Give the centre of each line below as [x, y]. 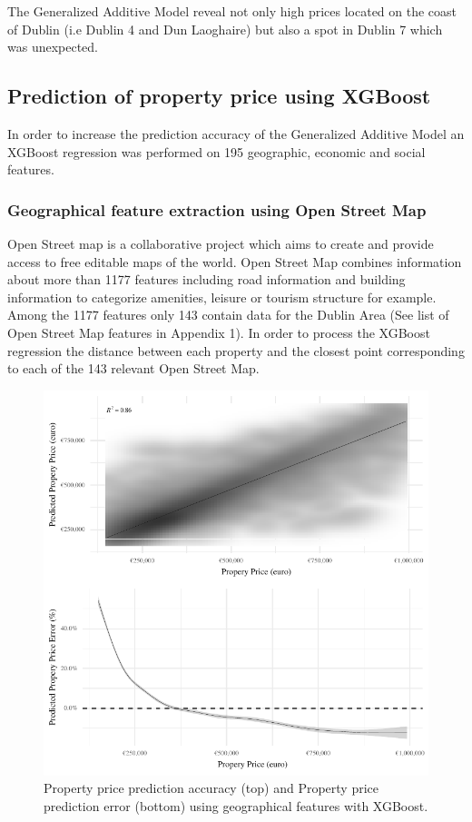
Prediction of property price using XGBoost [219, 96]
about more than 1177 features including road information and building [206, 279]
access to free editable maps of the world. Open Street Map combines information [235, 261]
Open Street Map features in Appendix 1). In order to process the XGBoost [219, 332]
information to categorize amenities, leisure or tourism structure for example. [222, 297]
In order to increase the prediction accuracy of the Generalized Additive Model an [236, 133]
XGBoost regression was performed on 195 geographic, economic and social [216, 151]
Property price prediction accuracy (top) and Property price [211, 788]
